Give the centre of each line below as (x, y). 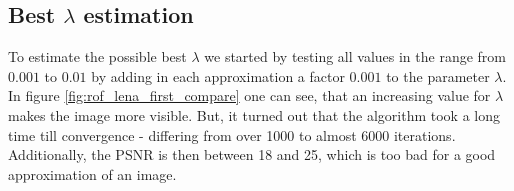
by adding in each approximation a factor (218, 75)
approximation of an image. (92, 173)
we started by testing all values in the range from (355, 56)
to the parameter (438, 75)
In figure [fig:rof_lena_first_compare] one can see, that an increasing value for (249, 95)
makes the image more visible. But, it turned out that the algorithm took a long (254, 114)
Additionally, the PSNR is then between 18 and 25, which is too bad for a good (252, 154)
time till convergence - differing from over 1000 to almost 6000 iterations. (232, 134)
